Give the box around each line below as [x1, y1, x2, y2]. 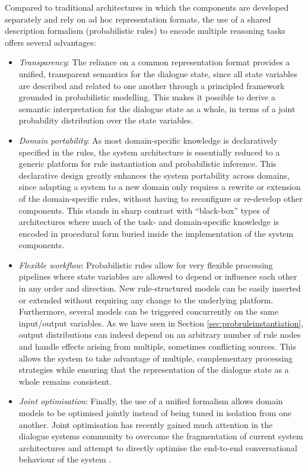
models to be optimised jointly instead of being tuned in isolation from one [18, 407, 292, 419]
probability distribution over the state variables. [18, 114, 193, 126]
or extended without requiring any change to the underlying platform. [18, 293, 274, 306]
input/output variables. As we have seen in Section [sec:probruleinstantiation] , [18, 316, 304, 329]
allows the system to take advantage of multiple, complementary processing [18, 351, 293, 364]
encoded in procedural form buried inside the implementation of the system [18, 227, 294, 239]
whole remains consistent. [18, 375, 112, 387]
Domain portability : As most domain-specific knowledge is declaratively [18, 134, 278, 146]
